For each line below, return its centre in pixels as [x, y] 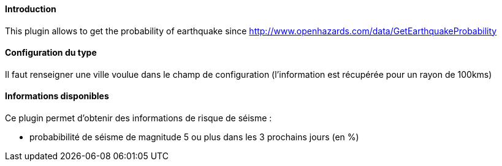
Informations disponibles [57, 96]
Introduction [31, 9]
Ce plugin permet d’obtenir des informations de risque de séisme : [139, 118]
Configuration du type [51, 53]
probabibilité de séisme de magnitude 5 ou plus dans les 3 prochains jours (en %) [194, 137]
